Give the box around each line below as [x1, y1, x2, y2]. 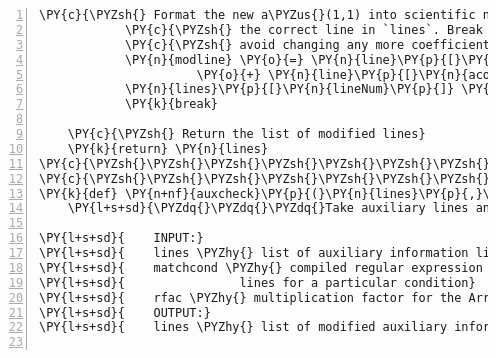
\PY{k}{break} [124, 97, 218, 112]
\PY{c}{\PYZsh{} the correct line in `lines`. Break [124, 22, 483, 37]
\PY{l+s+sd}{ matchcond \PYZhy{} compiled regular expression [39, 260, 483, 275]
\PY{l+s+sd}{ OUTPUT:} [39, 305, 211, 320]
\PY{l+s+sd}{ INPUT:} [39, 231, 204, 246]
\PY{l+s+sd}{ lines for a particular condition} [39, 275, 476, 290]
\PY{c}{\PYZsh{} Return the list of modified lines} [67, 127, 426, 141]
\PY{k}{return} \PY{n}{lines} [67, 141, 269, 156]
